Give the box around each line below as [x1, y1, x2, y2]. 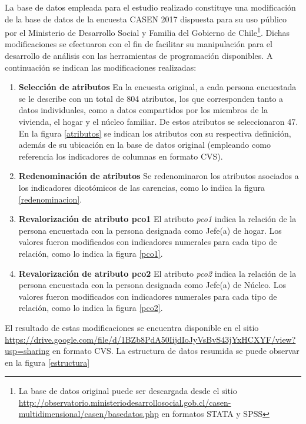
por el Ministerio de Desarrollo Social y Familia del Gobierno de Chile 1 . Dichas [5, 25, 290, 38]
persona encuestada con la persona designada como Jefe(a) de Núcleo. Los [18, 279, 287, 291]
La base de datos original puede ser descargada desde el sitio [18, 385, 237, 397]
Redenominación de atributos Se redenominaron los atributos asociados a [18, 170, 299, 182]
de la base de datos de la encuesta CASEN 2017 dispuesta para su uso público [5, 12, 287, 25]
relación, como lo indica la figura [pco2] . [18, 302, 163, 314]
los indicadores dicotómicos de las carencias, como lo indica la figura [18, 181, 265, 193]
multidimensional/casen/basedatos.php [18, 408, 159, 420]
